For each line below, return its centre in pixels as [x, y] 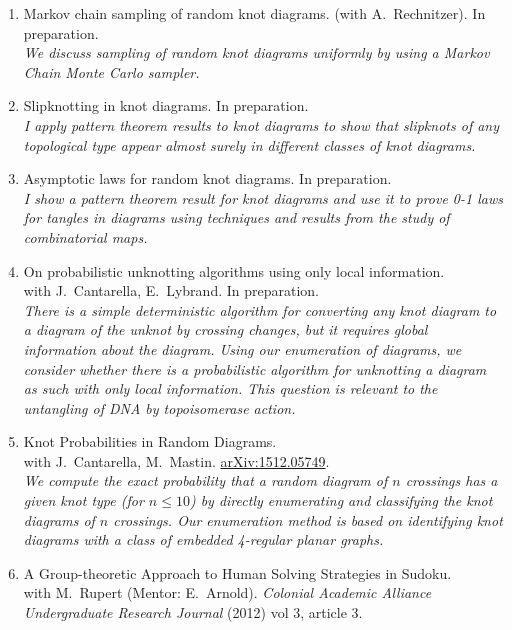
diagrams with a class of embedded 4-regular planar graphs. [203, 539]
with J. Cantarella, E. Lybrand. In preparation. [171, 290]
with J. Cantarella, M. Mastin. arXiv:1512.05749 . [176, 460]
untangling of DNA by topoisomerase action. [159, 407]
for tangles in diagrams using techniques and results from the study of [236, 217]
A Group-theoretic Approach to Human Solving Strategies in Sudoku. [237, 572]
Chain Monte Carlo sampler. [111, 71]
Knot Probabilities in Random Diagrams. [150, 441]
